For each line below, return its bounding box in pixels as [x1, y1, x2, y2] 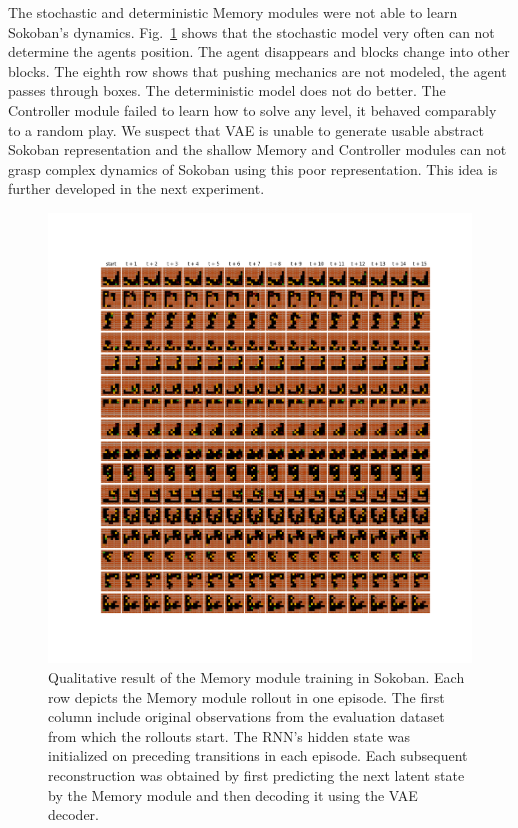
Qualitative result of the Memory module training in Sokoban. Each [48, 666, 465, 687]
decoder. [48, 804, 99, 825]
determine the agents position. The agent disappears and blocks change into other [8, 41, 510, 62]
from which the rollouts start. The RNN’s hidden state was [48, 725, 410, 746]
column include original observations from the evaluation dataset [48, 706, 445, 727]
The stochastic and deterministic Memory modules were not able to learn [8, 2, 458, 22]
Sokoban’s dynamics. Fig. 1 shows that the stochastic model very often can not [8, 21, 495, 42]
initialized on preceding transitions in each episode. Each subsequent [48, 745, 468, 766]
